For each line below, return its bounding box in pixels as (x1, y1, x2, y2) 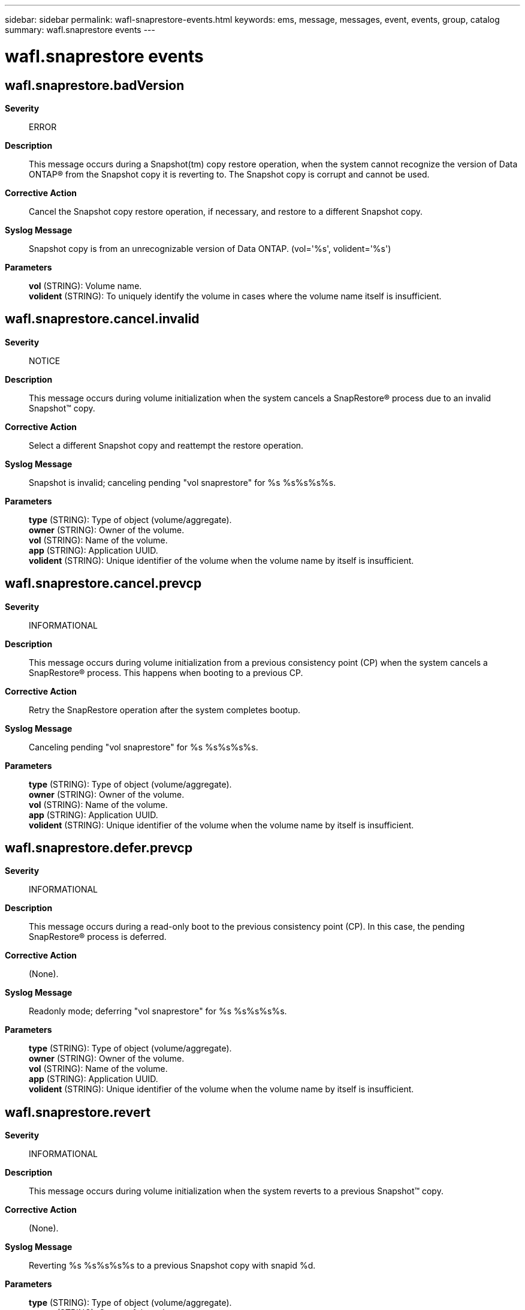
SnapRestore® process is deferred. (29, 932, 167, 942)
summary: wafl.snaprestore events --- (5, 25, 155, 35)
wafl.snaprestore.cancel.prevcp (5, 576, 202, 591)
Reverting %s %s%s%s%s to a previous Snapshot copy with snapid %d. (29, 1260, 316, 1271)
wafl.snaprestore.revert (5, 1104, 151, 1120)
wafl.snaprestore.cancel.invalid (5, 311, 200, 327)
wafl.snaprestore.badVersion (5, 77, 185, 93)
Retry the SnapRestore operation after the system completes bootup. (29, 704, 300, 715)
